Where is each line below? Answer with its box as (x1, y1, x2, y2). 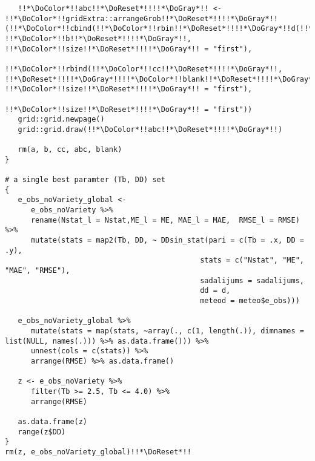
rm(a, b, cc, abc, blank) (18, 145, 122, 154)
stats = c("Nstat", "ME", (200, 256, 304, 265)
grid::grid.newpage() (18, 115, 105, 124)
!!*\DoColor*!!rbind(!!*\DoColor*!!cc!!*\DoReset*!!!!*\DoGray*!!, (5, 64, 283, 73)
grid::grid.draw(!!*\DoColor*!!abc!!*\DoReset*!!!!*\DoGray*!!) (18, 125, 283, 134)
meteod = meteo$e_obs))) (200, 296, 300, 306)
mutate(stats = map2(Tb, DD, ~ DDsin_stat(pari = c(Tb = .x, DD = (30, 236, 304, 245)
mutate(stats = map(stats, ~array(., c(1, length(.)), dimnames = (30, 327, 304, 335)
